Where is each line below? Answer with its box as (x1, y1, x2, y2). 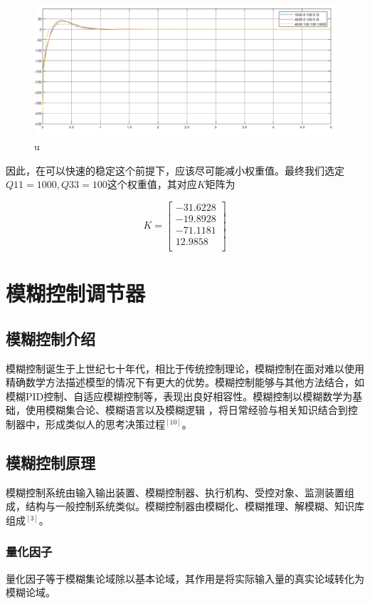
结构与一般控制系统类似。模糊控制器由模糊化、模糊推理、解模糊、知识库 (25, 499, 364, 514)
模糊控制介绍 (6, 327, 95, 349)
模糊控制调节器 (6, 278, 146, 308)
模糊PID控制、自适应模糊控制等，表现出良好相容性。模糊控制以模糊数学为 (6, 388, 353, 403)
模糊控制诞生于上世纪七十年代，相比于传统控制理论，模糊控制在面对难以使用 (6, 360, 364, 375)
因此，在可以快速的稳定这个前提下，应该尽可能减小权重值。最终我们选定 (6, 162, 344, 177)
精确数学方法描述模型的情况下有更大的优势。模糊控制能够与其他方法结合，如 (6, 375, 364, 390)
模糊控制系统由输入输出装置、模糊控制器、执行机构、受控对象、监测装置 (6, 484, 344, 499)
